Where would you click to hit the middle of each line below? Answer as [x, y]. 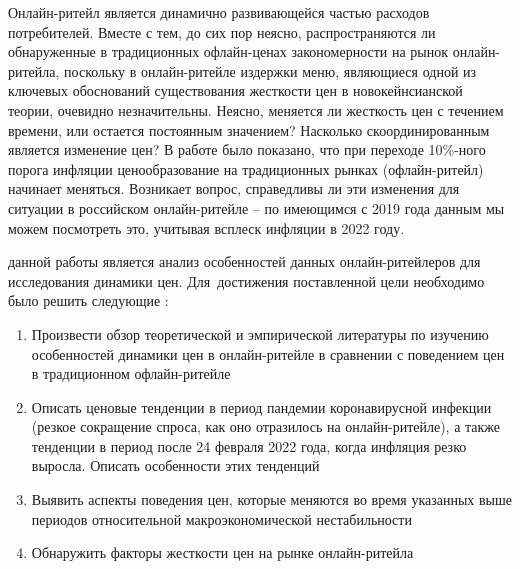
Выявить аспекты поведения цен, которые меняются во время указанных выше [271, 499]
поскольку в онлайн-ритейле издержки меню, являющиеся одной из [270, 70]
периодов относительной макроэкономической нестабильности [221, 518]
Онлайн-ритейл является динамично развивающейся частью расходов [219, 12]
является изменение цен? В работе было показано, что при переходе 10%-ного [247, 149]
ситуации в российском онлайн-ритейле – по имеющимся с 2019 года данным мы [256, 207]
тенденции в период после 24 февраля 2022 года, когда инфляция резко [249, 445]
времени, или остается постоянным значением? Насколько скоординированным [249, 129]
